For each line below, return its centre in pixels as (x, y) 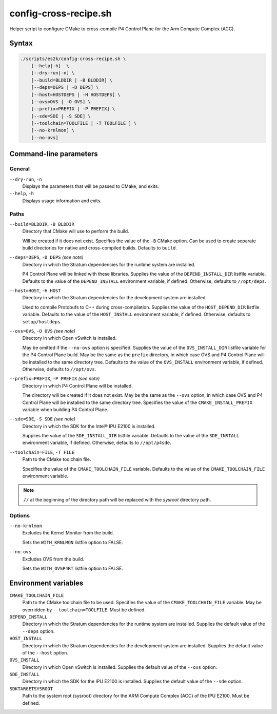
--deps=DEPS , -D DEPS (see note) (47, 257)
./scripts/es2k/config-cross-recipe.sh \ (73, 59)
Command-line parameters (54, 154)
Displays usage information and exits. (62, 201)
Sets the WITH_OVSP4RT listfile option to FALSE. (73, 568)
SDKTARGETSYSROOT (31, 689)
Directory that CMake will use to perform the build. (76, 231)
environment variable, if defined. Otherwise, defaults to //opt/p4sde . (97, 443)
